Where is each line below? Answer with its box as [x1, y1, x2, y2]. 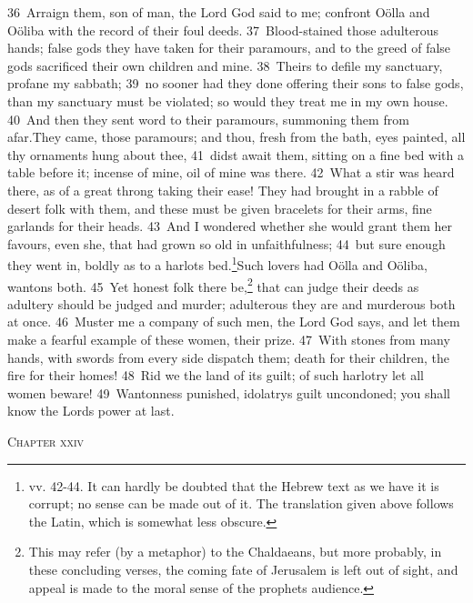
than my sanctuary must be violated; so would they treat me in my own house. [7, 91, 448, 110]
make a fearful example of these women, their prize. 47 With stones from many [7, 330, 450, 348]
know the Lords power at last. [7, 401, 175, 420]
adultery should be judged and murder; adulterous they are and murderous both [7, 294, 456, 313]
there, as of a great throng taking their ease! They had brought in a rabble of [7, 180, 438, 199]
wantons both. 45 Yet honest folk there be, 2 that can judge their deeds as [7, 274, 419, 296]
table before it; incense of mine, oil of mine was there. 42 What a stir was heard [7, 163, 455, 182]
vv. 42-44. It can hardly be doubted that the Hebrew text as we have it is [28, 476, 439, 495]
